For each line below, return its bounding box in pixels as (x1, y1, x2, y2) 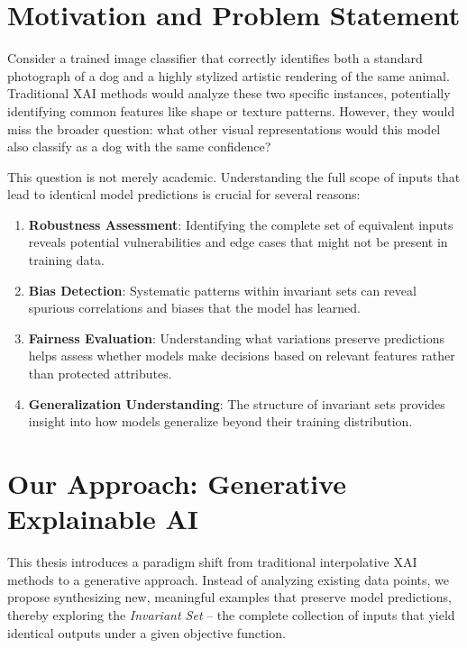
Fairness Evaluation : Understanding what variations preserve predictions (28, 328, 444, 347)
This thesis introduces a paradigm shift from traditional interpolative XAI (7, 552, 417, 571)
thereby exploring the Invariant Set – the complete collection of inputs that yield (7, 605, 455, 624)
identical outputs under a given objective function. (7, 623, 286, 642)
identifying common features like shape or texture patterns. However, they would (7, 101, 455, 120)
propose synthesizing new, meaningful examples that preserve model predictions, (7, 588, 452, 607)
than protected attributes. (28, 364, 172, 383)
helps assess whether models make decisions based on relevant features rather (28, 346, 455, 365)
